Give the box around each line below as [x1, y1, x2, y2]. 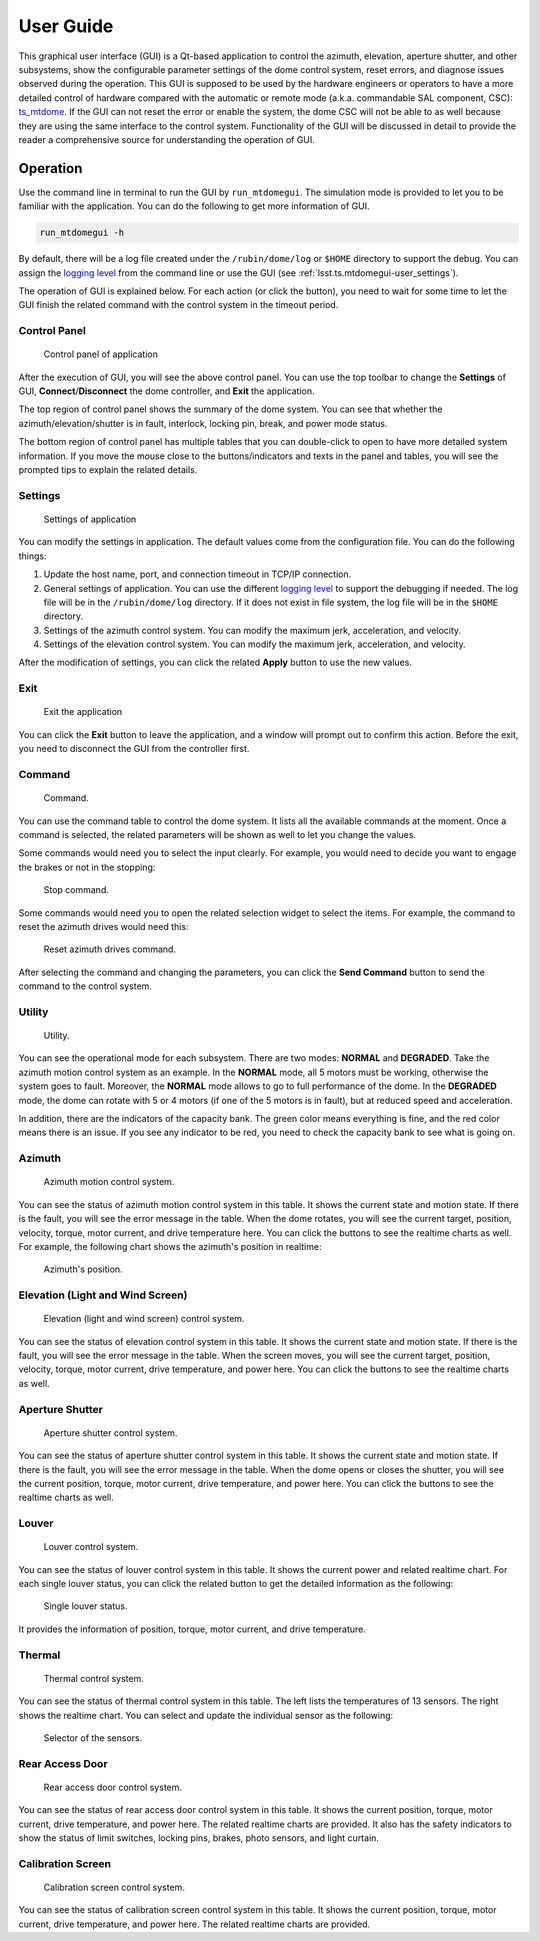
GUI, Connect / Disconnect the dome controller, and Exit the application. [18, 385, 315, 397]
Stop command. [43, 884, 109, 896]
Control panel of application [43, 348, 159, 360]
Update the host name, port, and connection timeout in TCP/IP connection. [43, 568, 352, 580]
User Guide [18, 15, 114, 37]
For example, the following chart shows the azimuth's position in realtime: [18, 1240, 322, 1252]
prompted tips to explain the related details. [18, 464, 198, 476]
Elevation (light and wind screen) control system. [43, 1313, 245, 1325]
